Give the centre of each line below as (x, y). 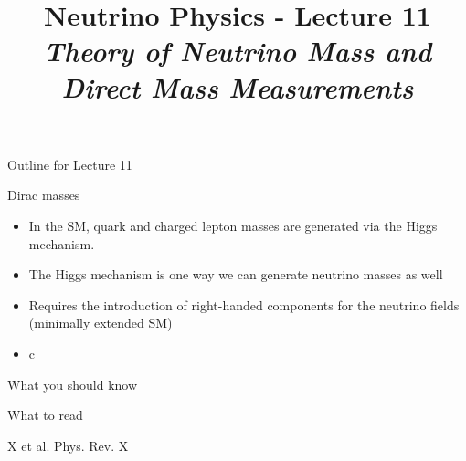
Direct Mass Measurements (238, 87)
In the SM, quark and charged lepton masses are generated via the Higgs (233, 225)
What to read (45, 415)
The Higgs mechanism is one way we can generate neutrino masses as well (236, 274)
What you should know (73, 384)
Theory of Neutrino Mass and (238, 51)
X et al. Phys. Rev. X (68, 445)
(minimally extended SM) (101, 323)
